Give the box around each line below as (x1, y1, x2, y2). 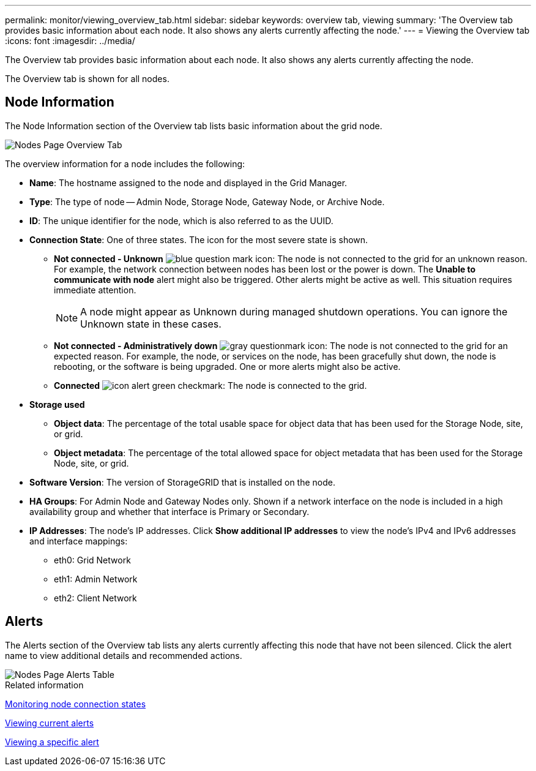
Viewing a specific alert (5, 736, 99, 747)
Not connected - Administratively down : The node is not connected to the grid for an (54, 340, 508, 351)
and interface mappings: (29, 535, 128, 546)
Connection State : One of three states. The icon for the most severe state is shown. (29, 234, 368, 245)
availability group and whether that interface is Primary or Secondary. (29, 506, 310, 517)
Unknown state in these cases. (80, 317, 221, 330)
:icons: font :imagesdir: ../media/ (5, 36, 135, 46)
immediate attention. (54, 284, 136, 295)
